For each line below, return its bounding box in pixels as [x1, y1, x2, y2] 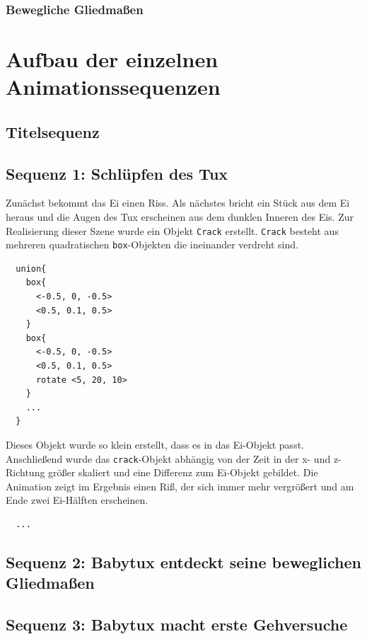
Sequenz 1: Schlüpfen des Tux [6, 162, 228, 184]
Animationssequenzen [6, 72, 221, 101]
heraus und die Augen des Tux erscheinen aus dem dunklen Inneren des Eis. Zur [6, 209, 354, 224]
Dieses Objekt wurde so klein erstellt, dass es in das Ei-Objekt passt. [6, 437, 304, 452]
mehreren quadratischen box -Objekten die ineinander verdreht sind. [6, 237, 298, 252]
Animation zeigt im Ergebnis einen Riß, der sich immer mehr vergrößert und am [6, 478, 354, 493]
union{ [16, 263, 47, 274]
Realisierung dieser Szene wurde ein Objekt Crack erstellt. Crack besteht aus [6, 223, 339, 238]
